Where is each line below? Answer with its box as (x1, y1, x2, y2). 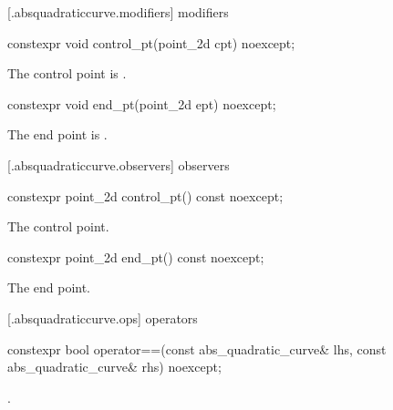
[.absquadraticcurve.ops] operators (7, 308, 198, 327)
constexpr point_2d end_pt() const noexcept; (7, 247, 264, 266)
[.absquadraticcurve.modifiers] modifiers (7, 3, 229, 21)
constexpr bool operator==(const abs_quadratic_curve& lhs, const (7, 339, 387, 358)
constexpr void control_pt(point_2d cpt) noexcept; (7, 33, 295, 52)
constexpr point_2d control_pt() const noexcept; (7, 186, 284, 205)
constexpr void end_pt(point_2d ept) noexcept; (7, 94, 276, 113)
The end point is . (7, 125, 108, 144)
